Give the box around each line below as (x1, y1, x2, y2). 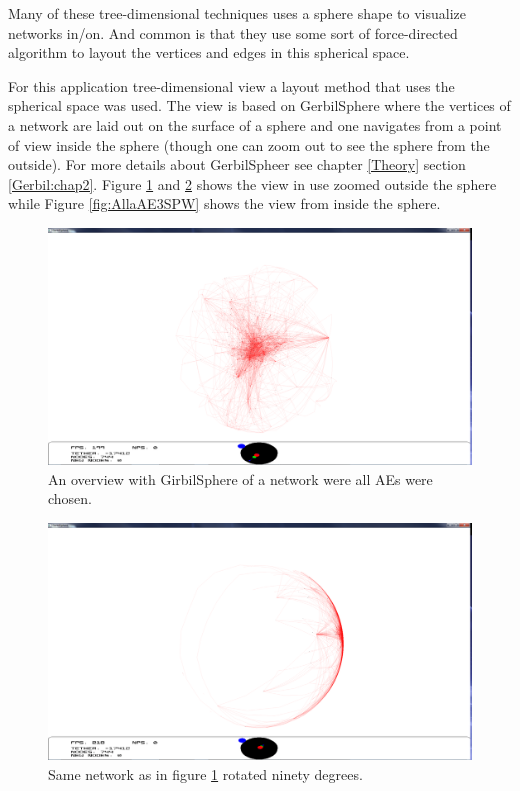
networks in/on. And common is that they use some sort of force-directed (8, 22, 458, 43)
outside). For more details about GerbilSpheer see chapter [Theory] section (8, 154, 466, 175)
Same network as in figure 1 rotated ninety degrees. (48, 763, 363, 784)
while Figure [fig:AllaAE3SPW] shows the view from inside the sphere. (8, 193, 441, 214)
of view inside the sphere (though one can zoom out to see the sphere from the (8, 134, 490, 155)
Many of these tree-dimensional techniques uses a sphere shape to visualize (8, 3, 466, 23)
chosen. (48, 488, 93, 509)
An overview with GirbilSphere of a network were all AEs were (48, 468, 433, 489)
